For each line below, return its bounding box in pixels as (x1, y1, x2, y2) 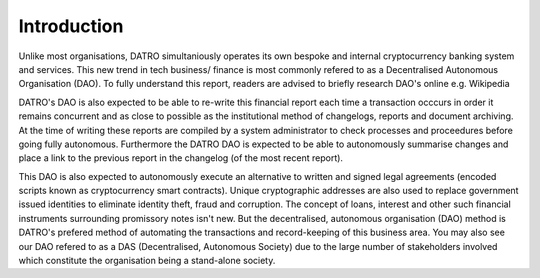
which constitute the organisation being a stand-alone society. (18, 255, 276, 267)
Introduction (18, 15, 124, 37)
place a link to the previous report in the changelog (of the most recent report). (18, 152, 344, 164)
